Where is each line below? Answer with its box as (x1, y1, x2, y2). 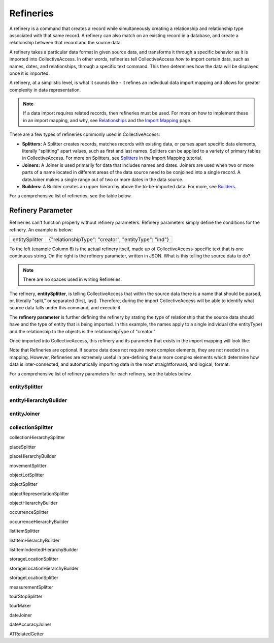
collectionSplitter (9, 424, 53, 431)
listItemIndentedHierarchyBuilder (9, 547, 79, 553)
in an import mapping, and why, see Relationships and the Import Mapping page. (23, 117, 192, 123)
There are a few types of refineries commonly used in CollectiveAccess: (9, 131, 160, 137)
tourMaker (9, 603, 31, 609)
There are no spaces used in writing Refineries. (23, 276, 122, 282)
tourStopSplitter (9, 593, 43, 599)
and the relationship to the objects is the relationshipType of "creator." (9, 328, 156, 334)
